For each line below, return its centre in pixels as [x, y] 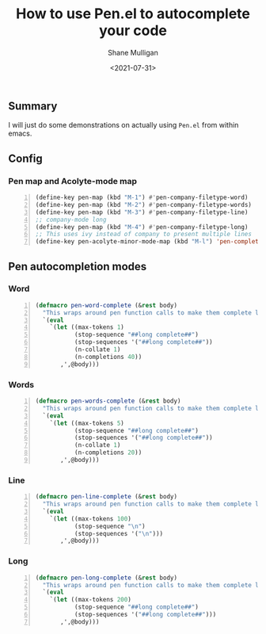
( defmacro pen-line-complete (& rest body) [106, 497]
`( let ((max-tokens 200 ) [91, 600]
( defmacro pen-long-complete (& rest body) [106, 578]
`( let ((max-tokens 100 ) [91, 519]
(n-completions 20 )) [108, 453]
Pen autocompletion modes [78, 266]
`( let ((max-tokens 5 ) [87, 423]
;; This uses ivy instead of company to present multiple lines [143, 235]
